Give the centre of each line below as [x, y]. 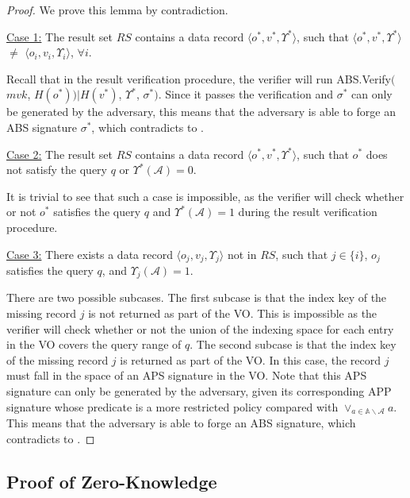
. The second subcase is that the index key [293, 344]
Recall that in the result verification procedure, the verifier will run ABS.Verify [199, 78]
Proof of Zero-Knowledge [112, 481]
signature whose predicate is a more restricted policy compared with [172, 406]
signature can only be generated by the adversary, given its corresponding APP [199, 391]
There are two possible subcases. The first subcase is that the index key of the [197, 297]
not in [242, 254]
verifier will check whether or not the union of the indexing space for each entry [200, 328]
